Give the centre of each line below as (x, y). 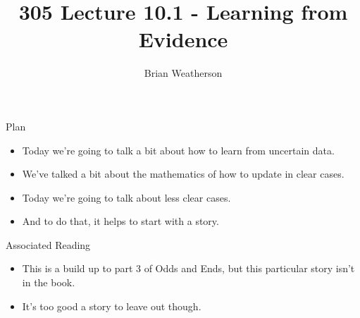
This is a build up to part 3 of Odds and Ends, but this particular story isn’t (188, 268)
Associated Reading (48, 244)
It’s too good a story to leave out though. (112, 306)
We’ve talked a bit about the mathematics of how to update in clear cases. (183, 174)
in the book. (49, 282)
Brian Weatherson (183, 73)
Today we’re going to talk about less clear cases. (126, 197)
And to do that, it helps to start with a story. (120, 221)
